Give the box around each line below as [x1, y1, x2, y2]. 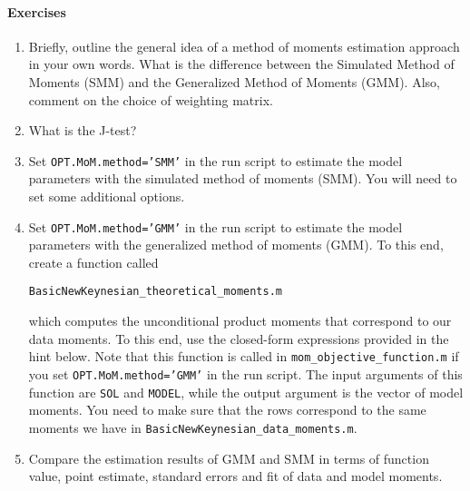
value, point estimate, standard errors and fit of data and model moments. [28, 466, 443, 486]
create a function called [28, 252, 159, 271]
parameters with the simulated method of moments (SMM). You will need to [28, 169, 457, 188]
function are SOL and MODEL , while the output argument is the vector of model [28, 382, 464, 401]
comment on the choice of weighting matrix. [28, 90, 273, 109]
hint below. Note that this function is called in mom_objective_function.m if [28, 347, 459, 366]
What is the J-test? [28, 121, 137, 140]
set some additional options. [28, 187, 185, 206]
